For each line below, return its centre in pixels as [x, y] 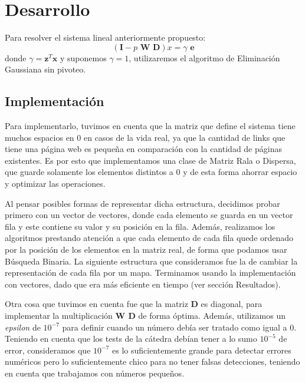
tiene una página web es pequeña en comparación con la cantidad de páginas [143, 149]
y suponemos [83, 57]
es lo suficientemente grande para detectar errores [202, 350]
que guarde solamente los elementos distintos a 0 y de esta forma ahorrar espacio [151, 172]
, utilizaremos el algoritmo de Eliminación [204, 57]
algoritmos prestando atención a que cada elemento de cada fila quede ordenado [149, 238]
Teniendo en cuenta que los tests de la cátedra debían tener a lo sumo [131, 339]
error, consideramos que [48, 350]
